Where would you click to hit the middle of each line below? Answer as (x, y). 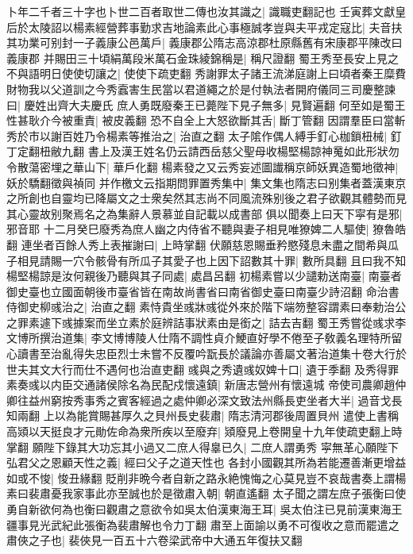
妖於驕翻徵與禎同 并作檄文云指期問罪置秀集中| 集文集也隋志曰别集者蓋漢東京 (206, 182)
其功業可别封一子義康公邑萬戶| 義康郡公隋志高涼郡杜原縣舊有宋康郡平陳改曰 (205, 42)
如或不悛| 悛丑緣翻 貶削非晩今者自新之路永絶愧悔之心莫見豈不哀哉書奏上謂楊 (206, 477)
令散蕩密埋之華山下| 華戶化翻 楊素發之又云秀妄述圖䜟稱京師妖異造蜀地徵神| (203, 166)
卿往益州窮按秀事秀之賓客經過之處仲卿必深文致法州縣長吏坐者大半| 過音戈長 (205, 400)
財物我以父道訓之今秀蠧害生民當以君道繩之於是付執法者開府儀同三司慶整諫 (201, 88)
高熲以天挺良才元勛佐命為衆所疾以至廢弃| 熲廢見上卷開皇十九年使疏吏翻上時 (205, 431)
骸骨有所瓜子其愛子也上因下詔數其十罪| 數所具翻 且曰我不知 (251, 260)
